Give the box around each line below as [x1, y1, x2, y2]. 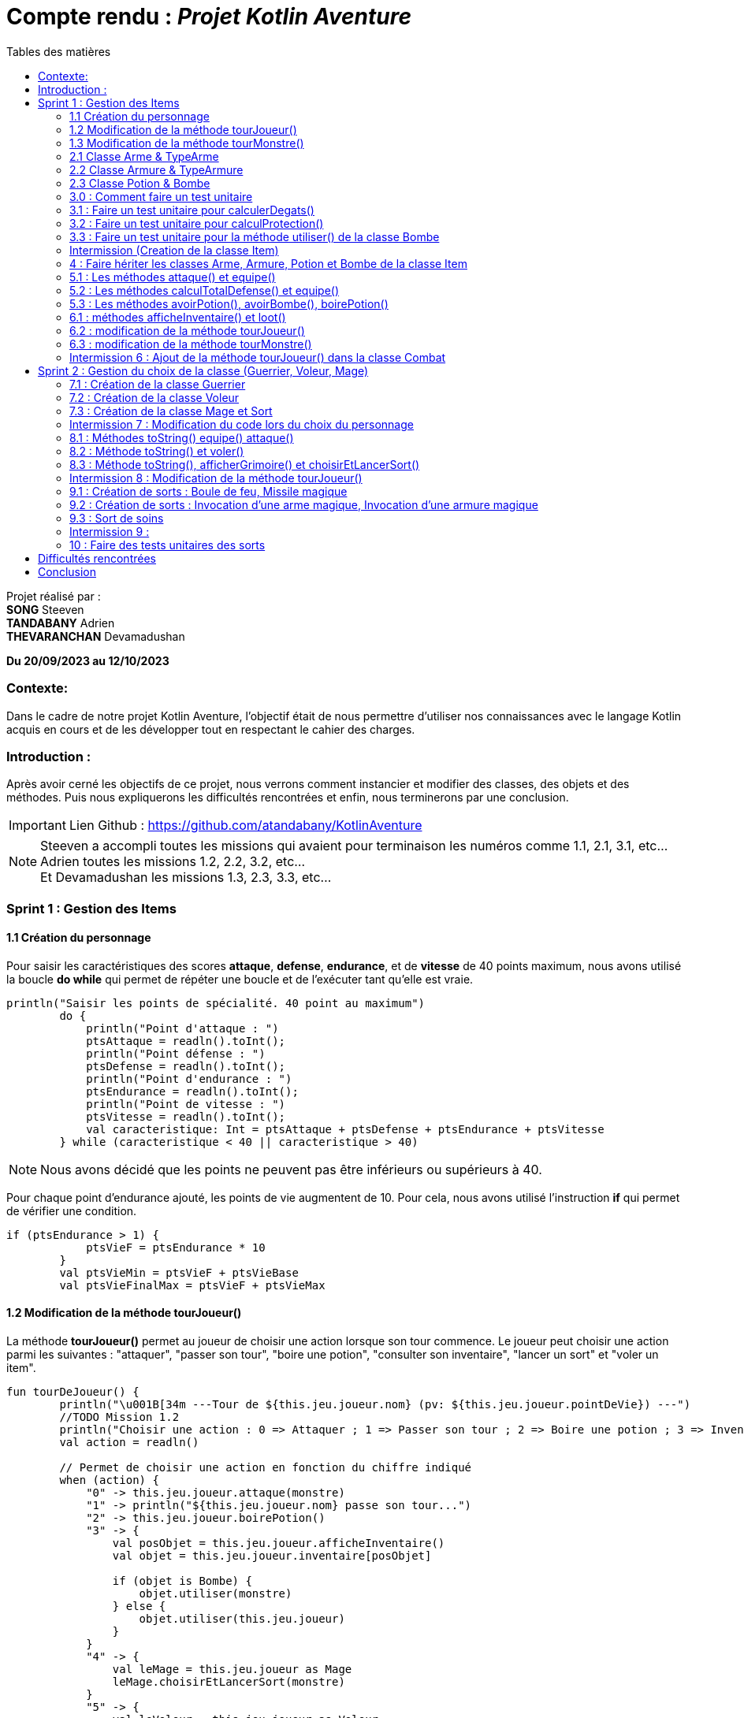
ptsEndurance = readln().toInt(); [86, 1084, 299, 1098]
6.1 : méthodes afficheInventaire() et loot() [69, 310, 286, 324]
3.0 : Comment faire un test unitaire [69, 189, 253, 203]
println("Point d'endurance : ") [86, 1072, 292, 1085]
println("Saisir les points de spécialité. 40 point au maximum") [6, 996, 426, 1010]
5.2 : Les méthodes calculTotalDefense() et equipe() [69, 283, 340, 297]
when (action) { [59, 1474, 159, 1487]
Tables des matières [6, 44, 111, 58]
